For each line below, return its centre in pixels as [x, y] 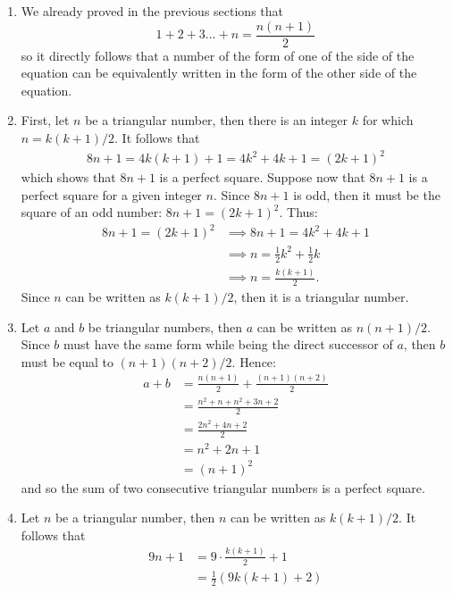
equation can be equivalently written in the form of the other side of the [219, 73]
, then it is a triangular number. [321, 296]
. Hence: [254, 361]
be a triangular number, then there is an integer [217, 120]
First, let [45, 120]
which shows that [68, 177]
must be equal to [67, 361]
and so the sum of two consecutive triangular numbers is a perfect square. [223, 487]
